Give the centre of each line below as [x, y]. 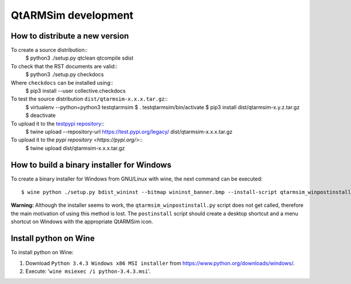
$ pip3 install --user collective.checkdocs [75, 91]
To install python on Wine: [42, 252]
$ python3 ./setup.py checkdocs [65, 75]
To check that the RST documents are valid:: [64, 66]
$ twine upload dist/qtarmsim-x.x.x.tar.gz [75, 148]
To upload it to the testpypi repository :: [58, 123]
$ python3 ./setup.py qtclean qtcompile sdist [80, 58]
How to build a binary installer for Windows [91, 164]
